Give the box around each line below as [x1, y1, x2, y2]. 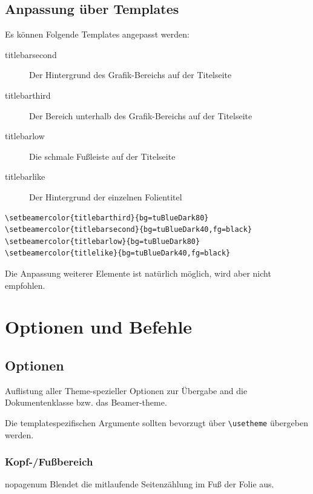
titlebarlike [5, 170, 45, 183]
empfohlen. [5, 278, 45, 291]
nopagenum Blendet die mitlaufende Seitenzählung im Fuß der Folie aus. [5, 478, 274, 490]
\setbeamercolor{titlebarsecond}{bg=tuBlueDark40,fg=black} [5, 225, 252, 234]
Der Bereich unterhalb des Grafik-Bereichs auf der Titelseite [29, 109, 252, 122]
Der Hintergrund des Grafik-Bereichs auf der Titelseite [29, 68, 232, 81]
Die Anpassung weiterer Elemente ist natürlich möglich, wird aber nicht [5, 266, 271, 279]
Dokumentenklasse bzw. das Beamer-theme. [5, 396, 167, 409]
